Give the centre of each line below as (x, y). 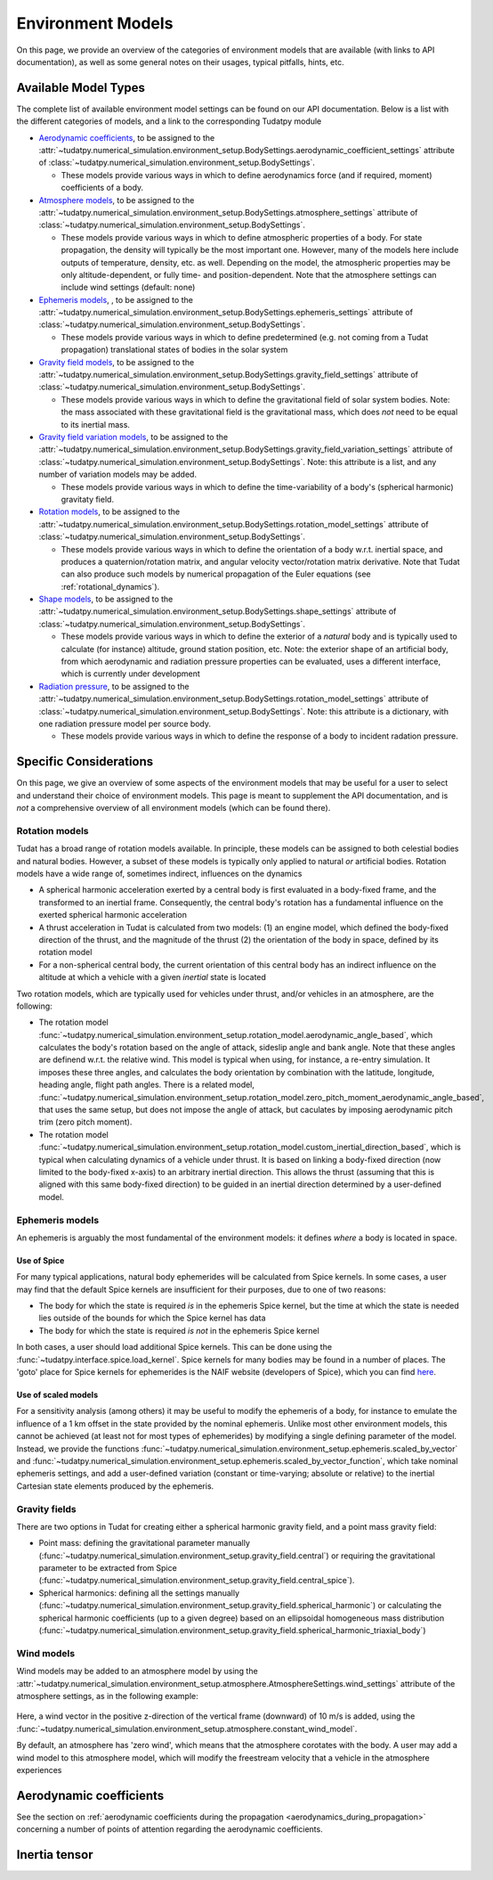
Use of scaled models (57, 1395)
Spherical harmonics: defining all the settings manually (139, 1593)
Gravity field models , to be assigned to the (117, 362)
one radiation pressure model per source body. (125, 723)
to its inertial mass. (96, 424)
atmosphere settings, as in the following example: (108, 1696)
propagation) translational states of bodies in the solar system (174, 350)
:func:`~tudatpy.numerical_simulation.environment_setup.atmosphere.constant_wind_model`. (187, 1729)
